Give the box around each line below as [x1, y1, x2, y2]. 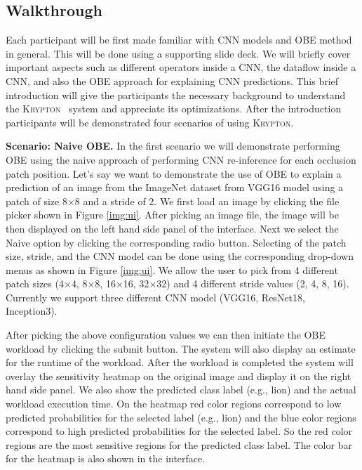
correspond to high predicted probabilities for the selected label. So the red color [6, 424, 353, 438]
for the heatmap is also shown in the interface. [6, 451, 206, 466]
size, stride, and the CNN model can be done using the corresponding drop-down [6, 249, 354, 263]
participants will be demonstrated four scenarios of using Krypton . [6, 115, 294, 129]
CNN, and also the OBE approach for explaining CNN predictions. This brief [6, 73, 339, 88]
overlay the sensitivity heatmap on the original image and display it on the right [6, 368, 351, 383]
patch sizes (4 [6, 276, 64, 291]
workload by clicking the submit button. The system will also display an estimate [6, 341, 356, 355]
